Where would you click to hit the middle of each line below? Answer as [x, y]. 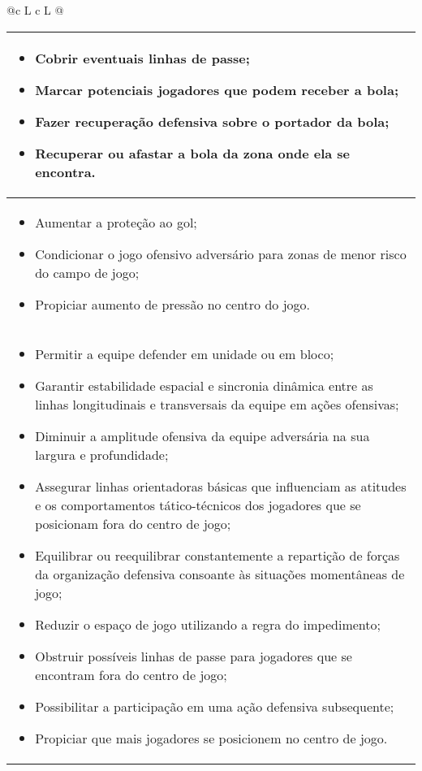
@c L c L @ [35, 10]
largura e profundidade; [102, 454]
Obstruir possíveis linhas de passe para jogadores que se [194, 656]
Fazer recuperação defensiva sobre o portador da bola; [212, 121]
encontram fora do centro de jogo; [131, 674]
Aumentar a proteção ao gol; [116, 222]
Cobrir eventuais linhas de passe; [142, 58]
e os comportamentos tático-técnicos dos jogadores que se [198, 505]
